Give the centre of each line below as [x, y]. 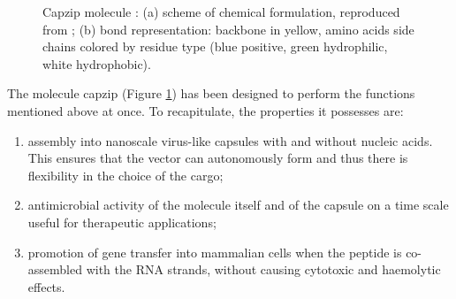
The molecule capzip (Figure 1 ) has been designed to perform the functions [211, 93]
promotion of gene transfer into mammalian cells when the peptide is [215, 252]
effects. [46, 286]
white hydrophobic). [97, 63]
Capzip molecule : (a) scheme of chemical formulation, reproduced [221, 11]
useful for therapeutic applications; [122, 222]
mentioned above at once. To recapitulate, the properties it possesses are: [205, 110]
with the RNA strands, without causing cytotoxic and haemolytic [263, 269]
